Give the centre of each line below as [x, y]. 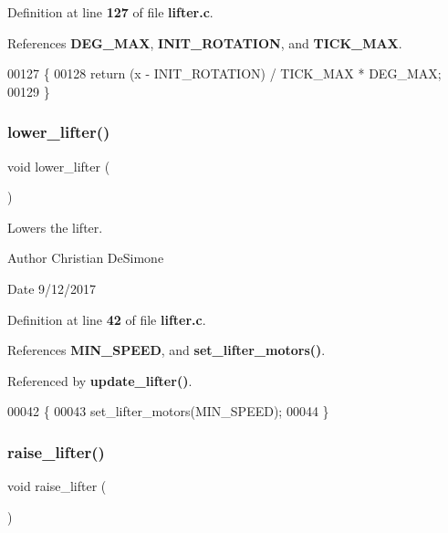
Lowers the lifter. [55, 227]
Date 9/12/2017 [52, 288]
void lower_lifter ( [59, 166]
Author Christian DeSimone [86, 258]
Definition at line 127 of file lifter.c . [110, 12]
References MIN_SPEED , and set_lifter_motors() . [167, 350]
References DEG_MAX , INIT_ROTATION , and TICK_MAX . [205, 42]
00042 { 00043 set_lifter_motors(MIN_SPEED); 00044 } [168, 411]
